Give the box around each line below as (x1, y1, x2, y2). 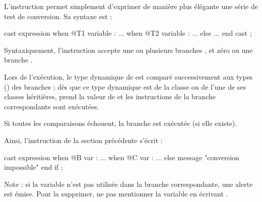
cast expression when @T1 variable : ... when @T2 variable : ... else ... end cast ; (4, 28, 252, 38)
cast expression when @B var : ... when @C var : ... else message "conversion (4, 152, 239, 162)
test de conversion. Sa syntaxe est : (4, 11, 112, 21)
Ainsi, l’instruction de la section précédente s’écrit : (4, 134, 163, 145)
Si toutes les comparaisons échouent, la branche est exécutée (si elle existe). (4, 118, 237, 128)
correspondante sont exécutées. (4, 101, 99, 111)
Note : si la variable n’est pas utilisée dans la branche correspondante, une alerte (4, 178, 253, 189)
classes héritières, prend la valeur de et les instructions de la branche (4, 91, 216, 102)
